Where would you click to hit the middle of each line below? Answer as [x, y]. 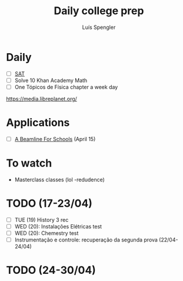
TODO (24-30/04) [51, 270]
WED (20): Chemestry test [46, 233]
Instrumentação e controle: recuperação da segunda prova [86, 240]
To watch [29, 163]
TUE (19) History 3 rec [41, 220]
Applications [38, 123]
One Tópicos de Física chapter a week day [66, 87]
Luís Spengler [99, 27]
